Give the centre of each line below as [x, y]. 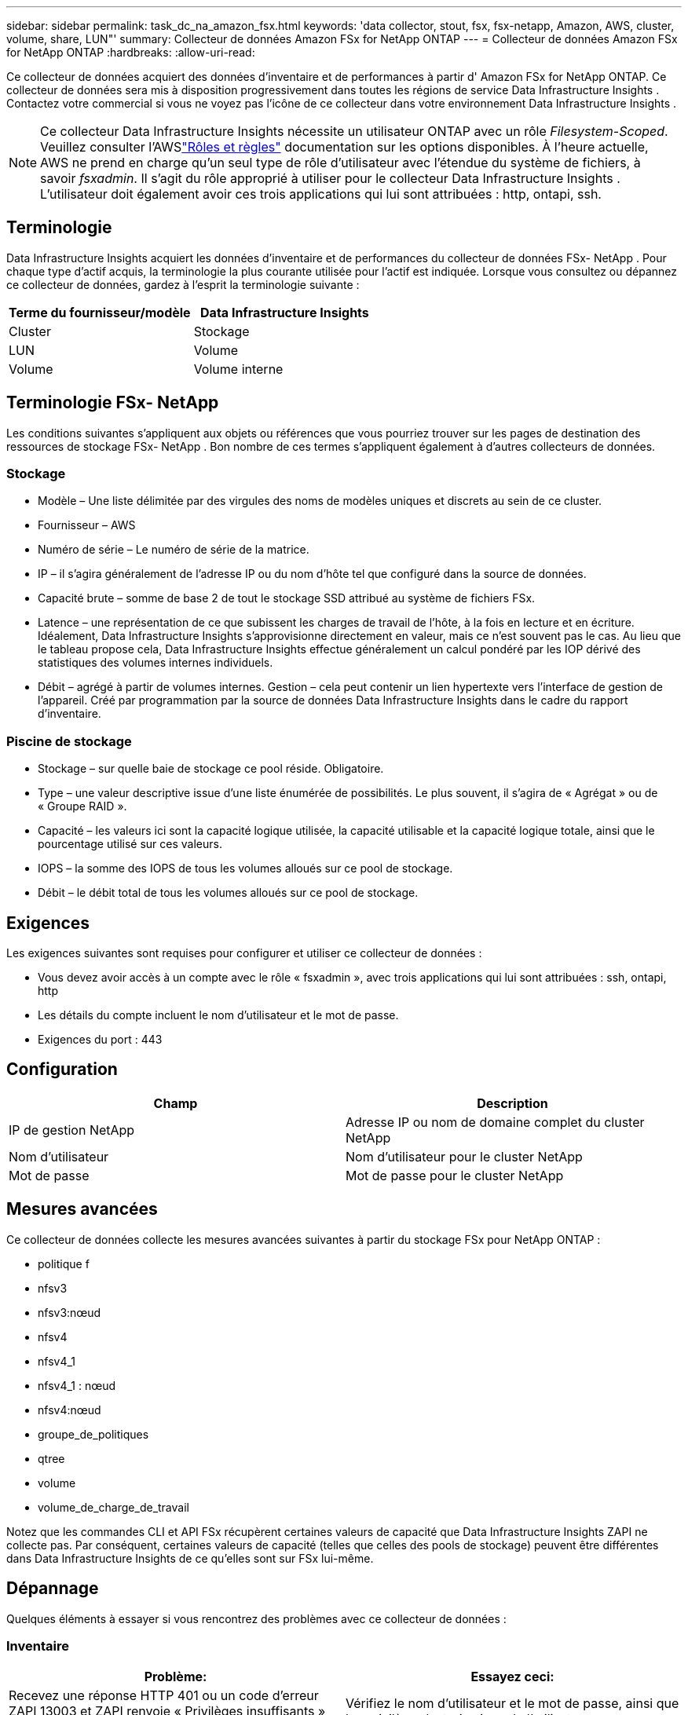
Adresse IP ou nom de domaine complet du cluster [495, 1122]
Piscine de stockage [69, 741]
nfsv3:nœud [70, 1312]
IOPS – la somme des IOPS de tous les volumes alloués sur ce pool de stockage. [245, 868]
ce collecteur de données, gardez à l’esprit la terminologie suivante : [183, 284]
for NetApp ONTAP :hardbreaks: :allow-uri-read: [131, 52]
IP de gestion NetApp [72, 1130]
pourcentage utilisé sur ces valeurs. [130, 844]
